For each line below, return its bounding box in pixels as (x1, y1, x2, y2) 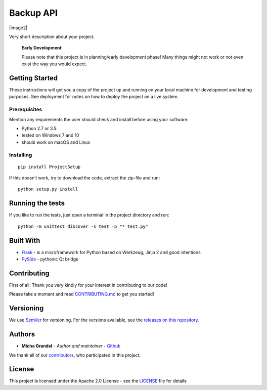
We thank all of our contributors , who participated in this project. (9, 352, 141, 358)
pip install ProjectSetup (18, 164, 81, 170)
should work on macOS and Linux (21, 139, 90, 145)
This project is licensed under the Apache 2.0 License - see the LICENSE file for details (9, 378, 187, 384)
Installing (9, 151, 32, 158)
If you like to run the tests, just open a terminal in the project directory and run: (9, 212, 169, 218)
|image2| (9, 25, 28, 31)
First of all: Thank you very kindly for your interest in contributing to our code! (9, 282, 168, 288)
